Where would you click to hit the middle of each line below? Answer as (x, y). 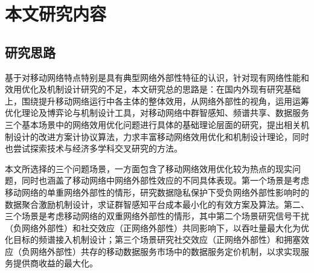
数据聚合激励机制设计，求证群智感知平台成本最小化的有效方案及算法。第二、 (157, 204)
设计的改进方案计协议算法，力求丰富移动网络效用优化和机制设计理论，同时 (161, 136)
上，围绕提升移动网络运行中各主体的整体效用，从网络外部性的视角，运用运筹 (157, 101)
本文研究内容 (56, 14)
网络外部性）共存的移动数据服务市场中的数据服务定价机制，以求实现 (165, 251)
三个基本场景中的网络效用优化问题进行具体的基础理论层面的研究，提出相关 (153, 124)
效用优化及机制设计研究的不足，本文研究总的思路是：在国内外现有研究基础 (153, 89)
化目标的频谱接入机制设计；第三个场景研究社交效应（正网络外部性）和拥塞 (153, 239)
